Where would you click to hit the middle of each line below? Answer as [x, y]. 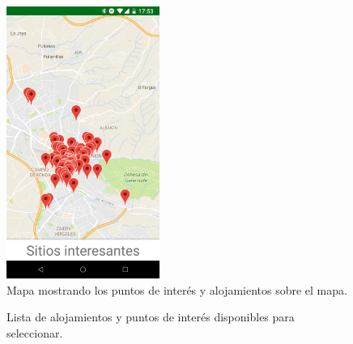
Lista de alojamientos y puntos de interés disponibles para [151, 317]
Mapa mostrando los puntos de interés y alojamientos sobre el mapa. [177, 289]
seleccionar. [35, 332]
